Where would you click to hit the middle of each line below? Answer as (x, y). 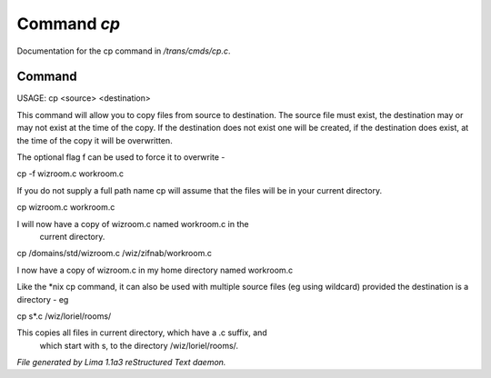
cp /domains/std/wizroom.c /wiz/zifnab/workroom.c (115, 254)
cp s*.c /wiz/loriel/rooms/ (64, 316)
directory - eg (43, 299)
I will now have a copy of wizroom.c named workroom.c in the (133, 224)
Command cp (69, 24)
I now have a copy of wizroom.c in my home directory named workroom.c (155, 270)
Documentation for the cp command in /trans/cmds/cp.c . (124, 51)
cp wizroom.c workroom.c (66, 207)
